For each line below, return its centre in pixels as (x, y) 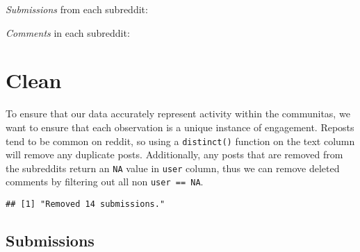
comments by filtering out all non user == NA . (105, 182)
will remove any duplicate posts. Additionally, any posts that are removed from (174, 154)
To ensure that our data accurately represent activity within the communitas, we (178, 114)
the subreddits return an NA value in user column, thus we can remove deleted (173, 168)
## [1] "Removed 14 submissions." (85, 204)
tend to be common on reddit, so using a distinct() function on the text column (180, 141)
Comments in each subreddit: (68, 32)
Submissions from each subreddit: (77, 9)
